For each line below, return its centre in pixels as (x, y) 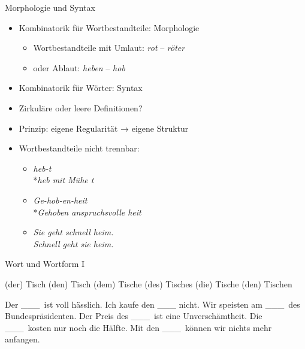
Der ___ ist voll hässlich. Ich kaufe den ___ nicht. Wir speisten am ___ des (152, 304)
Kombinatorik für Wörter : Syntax (81, 88)
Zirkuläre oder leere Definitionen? (81, 107)
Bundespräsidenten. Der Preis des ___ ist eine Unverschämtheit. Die (134, 316)
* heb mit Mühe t (64, 180)
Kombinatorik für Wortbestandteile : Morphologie (109, 27)
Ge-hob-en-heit (60, 200)
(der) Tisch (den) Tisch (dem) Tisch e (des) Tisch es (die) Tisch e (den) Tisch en (149, 283)
